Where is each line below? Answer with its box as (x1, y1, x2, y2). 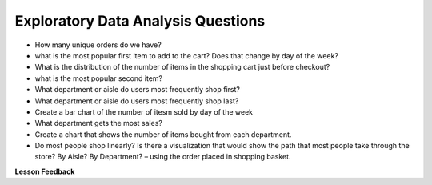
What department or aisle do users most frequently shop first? (34, 85, 240, 95)
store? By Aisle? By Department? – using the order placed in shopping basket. (34, 152, 291, 162)
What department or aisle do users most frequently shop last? (34, 96, 239, 106)
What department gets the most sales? (34, 119, 163, 128)
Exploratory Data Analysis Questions (14, 12, 266, 30)
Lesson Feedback (14, 167, 75, 176)
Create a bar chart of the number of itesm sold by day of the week (34, 107, 254, 116)
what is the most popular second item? (34, 73, 163, 83)
